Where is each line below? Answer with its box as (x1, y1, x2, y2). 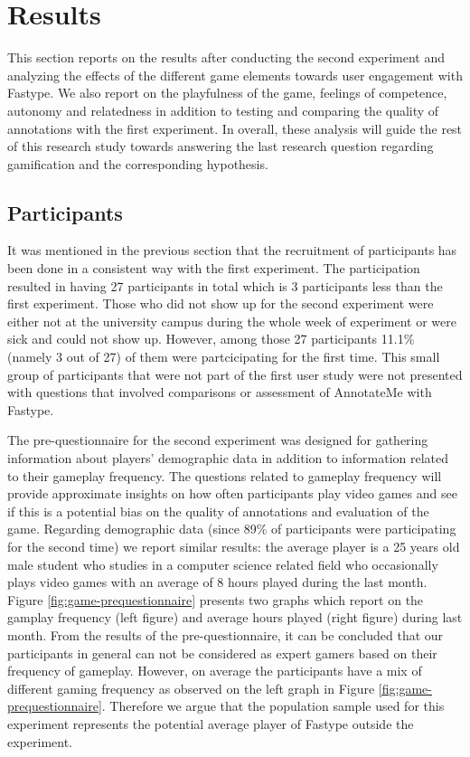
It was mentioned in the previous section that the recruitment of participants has (7, 241, 457, 260)
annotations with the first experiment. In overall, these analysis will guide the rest (7, 118, 463, 137)
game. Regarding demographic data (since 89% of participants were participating (7, 519, 456, 538)
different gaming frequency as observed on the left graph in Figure (7, 678, 375, 697)
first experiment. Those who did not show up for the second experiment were (7, 294, 434, 313)
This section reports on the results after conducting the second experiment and (7, 48, 446, 67)
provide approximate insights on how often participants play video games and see (7, 484, 457, 503)
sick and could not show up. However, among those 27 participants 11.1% (7, 329, 415, 348)
